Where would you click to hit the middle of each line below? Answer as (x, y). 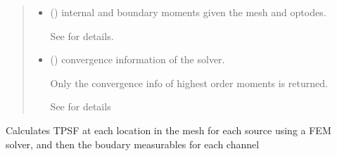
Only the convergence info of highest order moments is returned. (189, 83)
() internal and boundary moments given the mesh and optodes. (188, 12)
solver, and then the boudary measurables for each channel (133, 144)
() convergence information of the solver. (138, 59)
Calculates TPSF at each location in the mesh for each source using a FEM (168, 130)
